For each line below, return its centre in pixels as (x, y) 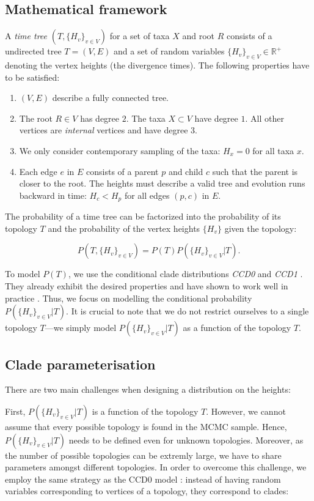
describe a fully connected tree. (110, 98)
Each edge (38, 171)
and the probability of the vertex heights (124, 228)
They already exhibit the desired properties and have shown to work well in (147, 285)
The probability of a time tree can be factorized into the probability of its (143, 216)
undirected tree (33, 51)
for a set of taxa (140, 36)
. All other (265, 118)
